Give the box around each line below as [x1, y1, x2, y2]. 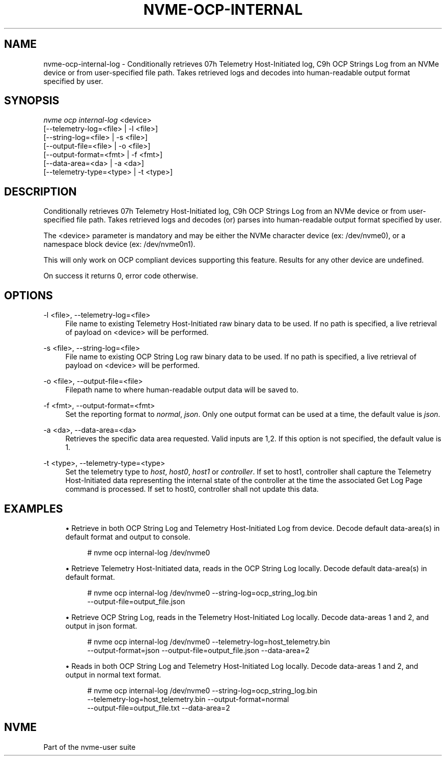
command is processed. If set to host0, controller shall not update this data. [65, 485, 319, 494]
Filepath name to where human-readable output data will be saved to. [65, 385, 299, 395]
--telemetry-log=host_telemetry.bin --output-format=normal [87, 694, 289, 703]
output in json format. [65, 621, 137, 630]
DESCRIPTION [4, 185, 77, 198]
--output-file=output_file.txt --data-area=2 [87, 703, 230, 712]
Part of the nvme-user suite [43, 742, 136, 751]
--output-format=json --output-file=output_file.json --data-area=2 [87, 645, 310, 655]
